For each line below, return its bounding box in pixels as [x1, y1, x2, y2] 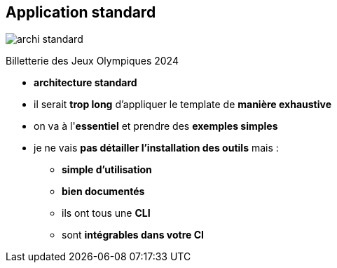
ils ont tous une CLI [62, 207, 151, 220]
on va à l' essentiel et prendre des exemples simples [34, 120, 278, 133]
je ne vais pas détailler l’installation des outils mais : [34, 142, 279, 154]
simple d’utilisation [62, 163, 152, 176]
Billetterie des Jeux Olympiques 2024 [6, 55, 179, 67]
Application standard [6, 4, 156, 21]
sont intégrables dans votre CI [62, 229, 204, 241]
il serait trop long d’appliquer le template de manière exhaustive [34, 98, 332, 111]
